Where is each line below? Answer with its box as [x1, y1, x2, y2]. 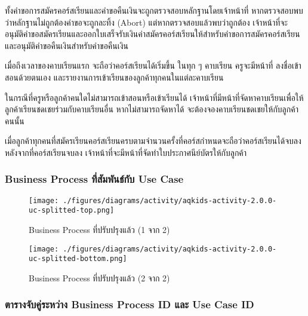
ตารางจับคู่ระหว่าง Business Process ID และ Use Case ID [5, 297, 254, 312]
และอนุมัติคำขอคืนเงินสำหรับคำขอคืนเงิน [5, 39, 129, 51]
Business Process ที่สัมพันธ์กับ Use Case [5, 171, 184, 186]
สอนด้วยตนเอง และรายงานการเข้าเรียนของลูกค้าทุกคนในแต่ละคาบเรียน [5, 70, 224, 83]
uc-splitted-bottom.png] [29, 254, 127, 263]
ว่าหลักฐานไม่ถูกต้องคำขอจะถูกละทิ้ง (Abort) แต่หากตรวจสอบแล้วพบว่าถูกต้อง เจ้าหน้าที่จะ [5, 16, 288, 28]
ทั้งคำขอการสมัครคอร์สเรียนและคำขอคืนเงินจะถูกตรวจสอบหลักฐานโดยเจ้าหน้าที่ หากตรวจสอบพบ [5, 4, 303, 16]
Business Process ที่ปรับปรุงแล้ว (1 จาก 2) [29, 223, 170, 236]
